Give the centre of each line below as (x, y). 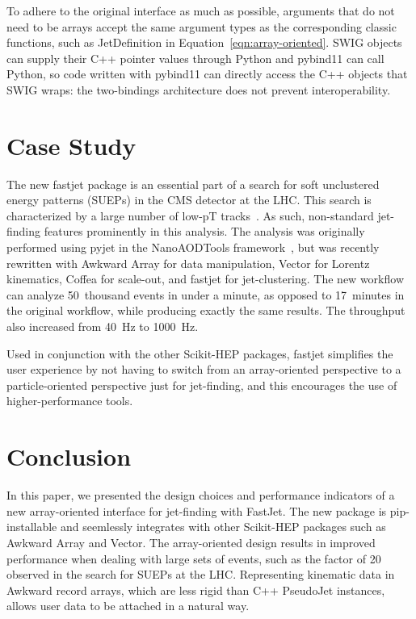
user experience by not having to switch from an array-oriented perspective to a (204, 369)
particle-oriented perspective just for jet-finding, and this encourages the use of (202, 385)
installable (32, 527)
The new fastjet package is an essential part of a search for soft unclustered (193, 184)
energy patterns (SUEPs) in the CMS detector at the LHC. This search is (189, 200)
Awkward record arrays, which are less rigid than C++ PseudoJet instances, (196, 590)
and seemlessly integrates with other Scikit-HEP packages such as (223, 527)
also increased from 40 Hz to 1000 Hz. (103, 326)
